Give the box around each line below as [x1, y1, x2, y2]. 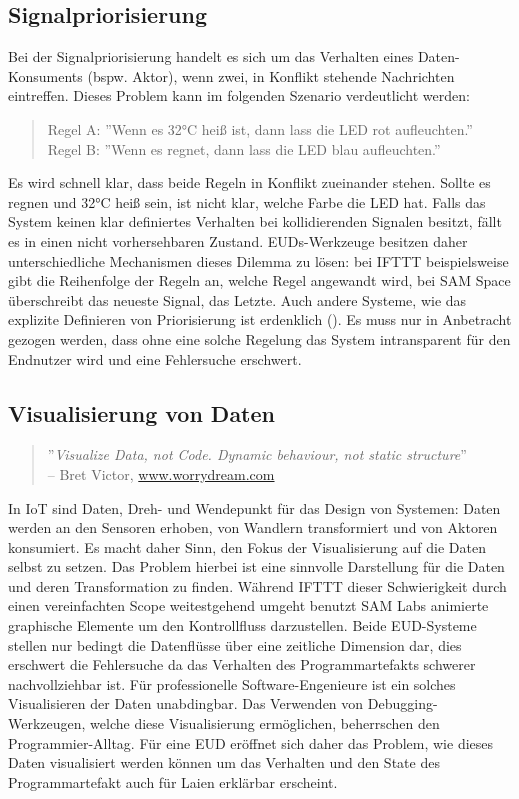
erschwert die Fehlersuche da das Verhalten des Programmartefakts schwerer [8, 654, 476, 675]
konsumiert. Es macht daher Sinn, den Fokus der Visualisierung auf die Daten [8, 536, 486, 557]
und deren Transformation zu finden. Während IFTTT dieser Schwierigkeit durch [8, 575, 507, 596]
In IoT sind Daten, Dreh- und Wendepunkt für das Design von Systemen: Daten [8, 497, 501, 518]
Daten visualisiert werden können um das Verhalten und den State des [8, 752, 440, 773]
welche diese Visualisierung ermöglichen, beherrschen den [90, 713, 440, 734]
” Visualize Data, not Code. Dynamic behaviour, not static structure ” [47, 444, 467, 465]
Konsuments [8, 65, 83, 86]
